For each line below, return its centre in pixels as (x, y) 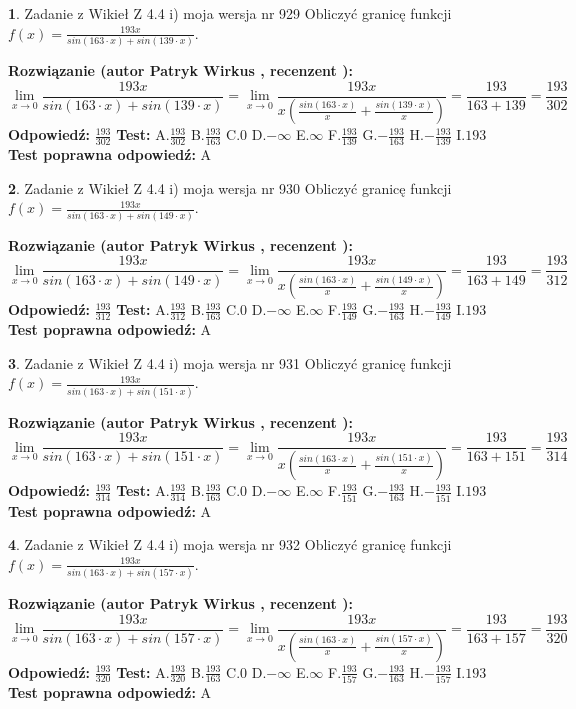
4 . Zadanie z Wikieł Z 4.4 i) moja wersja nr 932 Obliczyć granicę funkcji (230, 544)
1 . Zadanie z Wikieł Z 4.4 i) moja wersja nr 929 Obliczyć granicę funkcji (230, 13)
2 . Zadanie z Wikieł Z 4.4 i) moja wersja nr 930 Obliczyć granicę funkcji (230, 187)
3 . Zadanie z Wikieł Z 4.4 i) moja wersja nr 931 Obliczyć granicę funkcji (230, 362)
